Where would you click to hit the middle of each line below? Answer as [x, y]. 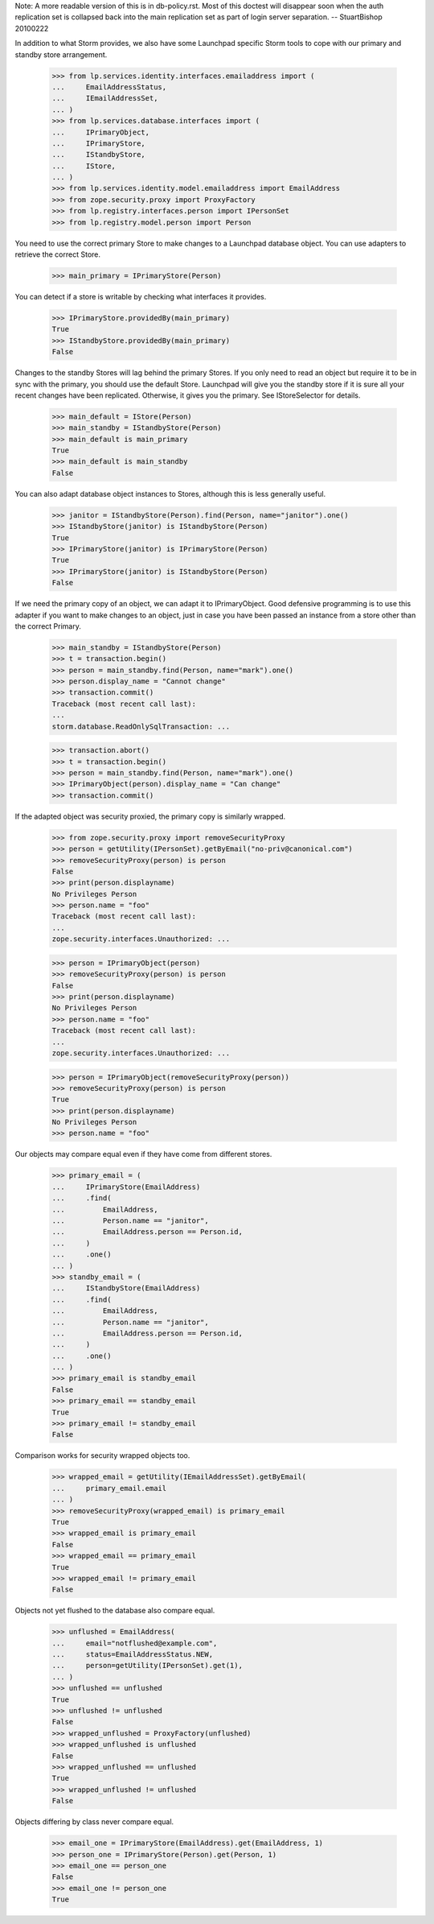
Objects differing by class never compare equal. [94, 1822]
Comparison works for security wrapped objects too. [102, 1455]
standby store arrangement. [61, 54]
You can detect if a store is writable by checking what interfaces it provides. [141, 296]
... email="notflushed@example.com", [135, 1643]
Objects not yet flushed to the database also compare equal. [115, 1611]
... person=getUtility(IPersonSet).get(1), [147, 1666]
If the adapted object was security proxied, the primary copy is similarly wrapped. [150, 816]
